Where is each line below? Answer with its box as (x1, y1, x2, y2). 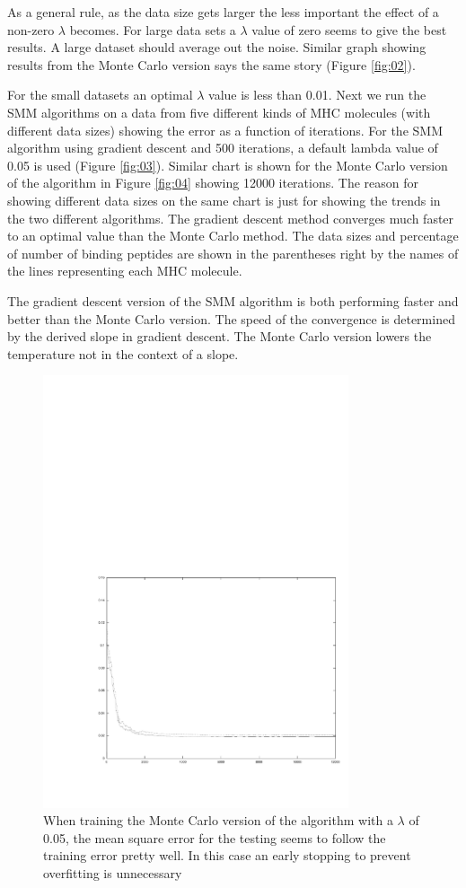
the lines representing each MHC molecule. (7, 261, 242, 280)
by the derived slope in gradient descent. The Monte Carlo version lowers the (7, 327, 432, 346)
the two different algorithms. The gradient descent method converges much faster (7, 208, 454, 227)
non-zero (7, 20, 55, 39)
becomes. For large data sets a (69, 20, 236, 39)
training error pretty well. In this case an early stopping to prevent (43, 846, 411, 865)
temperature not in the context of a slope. (7, 344, 239, 363)
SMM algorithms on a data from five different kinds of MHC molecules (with (7, 102, 431, 121)
